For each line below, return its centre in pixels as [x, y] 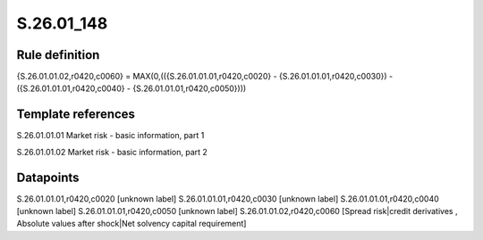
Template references [76, 115]
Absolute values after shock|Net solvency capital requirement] [131, 224]
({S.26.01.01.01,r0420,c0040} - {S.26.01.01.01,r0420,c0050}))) [131, 88]
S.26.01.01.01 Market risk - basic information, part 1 [110, 136]
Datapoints [48, 177]
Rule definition [58, 55]
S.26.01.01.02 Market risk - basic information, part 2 [112, 152]
